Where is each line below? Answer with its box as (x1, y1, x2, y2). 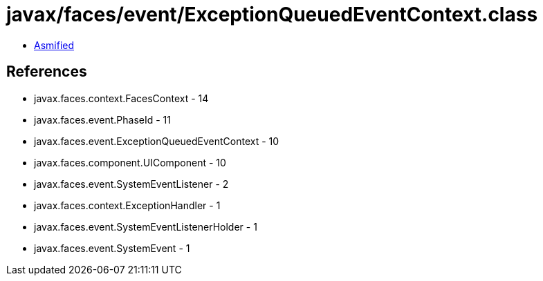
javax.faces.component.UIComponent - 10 (34, 156, 226, 168)
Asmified (34, 39, 75, 51)
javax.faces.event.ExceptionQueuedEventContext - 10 (34, 135, 279, 147)
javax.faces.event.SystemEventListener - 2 (34, 177, 229, 190)
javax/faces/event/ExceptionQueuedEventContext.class (6, 3, 538, 26)
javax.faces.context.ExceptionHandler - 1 (34, 199, 221, 211)
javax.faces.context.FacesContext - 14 (34, 92, 209, 104)
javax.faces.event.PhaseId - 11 (34, 113, 171, 126)
